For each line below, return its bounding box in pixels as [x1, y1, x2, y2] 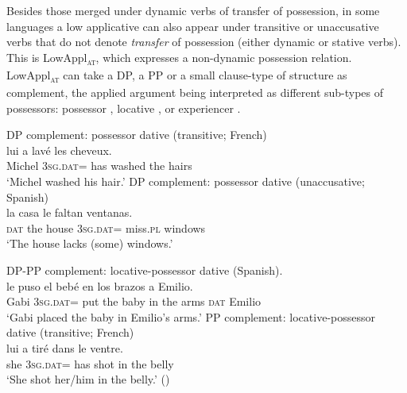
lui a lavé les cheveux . [6, 141, 112, 158]
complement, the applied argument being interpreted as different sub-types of [6, 84, 384, 101]
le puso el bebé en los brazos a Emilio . [6, 277, 193, 294]
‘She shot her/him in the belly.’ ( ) [6, 371, 170, 387]
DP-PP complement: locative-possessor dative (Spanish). [6, 261, 283, 278]
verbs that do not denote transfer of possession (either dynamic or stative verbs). [6, 33, 401, 50]
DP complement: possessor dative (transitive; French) [6, 126, 267, 143]
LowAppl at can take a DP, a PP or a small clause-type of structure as [6, 66, 347, 85]
